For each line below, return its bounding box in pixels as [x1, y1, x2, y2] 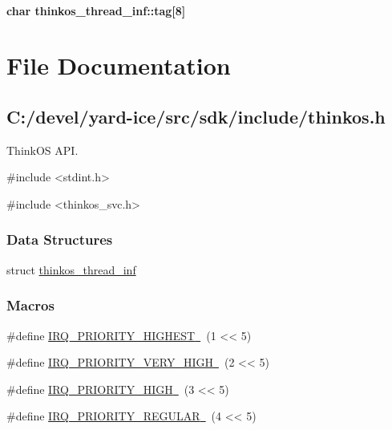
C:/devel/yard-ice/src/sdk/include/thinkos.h [6, 103, 386, 128]
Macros [6, 295, 55, 315]
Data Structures [6, 229, 113, 249]
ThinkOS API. [6, 141, 79, 158]
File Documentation [6, 49, 231, 82]
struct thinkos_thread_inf [6, 261, 136, 278]
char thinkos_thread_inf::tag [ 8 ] [6, 2, 186, 18]
